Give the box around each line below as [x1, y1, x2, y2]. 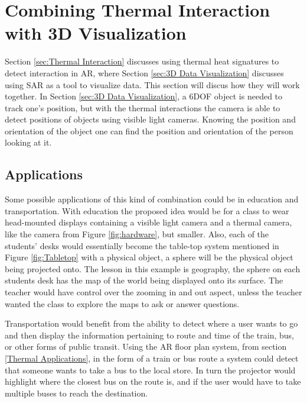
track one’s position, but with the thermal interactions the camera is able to [5, 101, 280, 114]
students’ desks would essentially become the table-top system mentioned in [5, 239, 279, 252]
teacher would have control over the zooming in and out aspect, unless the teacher [5, 286, 302, 298]
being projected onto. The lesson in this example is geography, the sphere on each [5, 262, 301, 275]
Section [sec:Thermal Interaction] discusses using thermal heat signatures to [5, 55, 279, 67]
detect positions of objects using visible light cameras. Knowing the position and [5, 113, 296, 125]
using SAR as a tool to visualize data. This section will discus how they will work [5, 78, 300, 91]
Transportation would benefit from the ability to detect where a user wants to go [5, 317, 298, 330]
